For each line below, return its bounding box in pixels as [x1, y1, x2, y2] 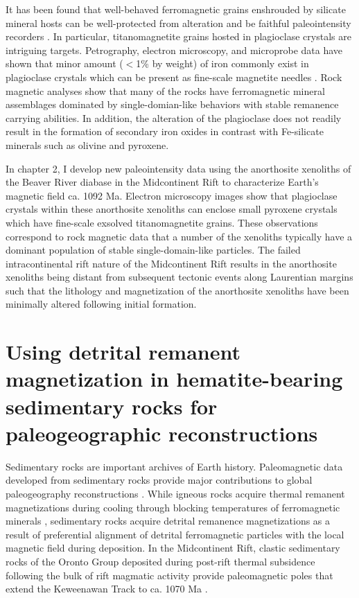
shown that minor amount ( [6, 56, 123, 71]
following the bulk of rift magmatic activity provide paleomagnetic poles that [6, 568, 333, 582]
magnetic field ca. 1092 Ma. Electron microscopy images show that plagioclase [6, 188, 338, 202]
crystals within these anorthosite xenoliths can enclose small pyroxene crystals [6, 202, 338, 216]
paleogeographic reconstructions [6, 419, 318, 447]
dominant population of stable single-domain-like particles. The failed [6, 243, 301, 257]
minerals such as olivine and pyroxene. [6, 137, 169, 152]
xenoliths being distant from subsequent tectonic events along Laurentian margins [6, 270, 353, 284]
